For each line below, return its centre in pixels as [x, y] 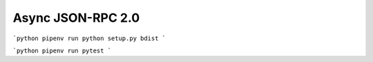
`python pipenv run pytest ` [62, 50]
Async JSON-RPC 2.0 [76, 18]
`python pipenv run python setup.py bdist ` [89, 38]
